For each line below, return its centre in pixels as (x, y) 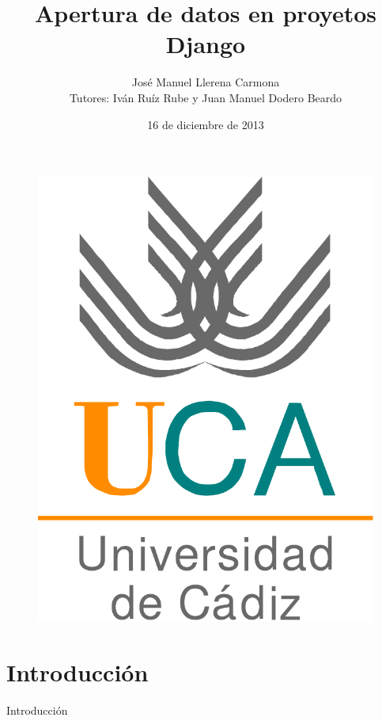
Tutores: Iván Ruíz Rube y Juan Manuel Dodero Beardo (206, 97)
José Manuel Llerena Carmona (206, 82)
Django (206, 44)
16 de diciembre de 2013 (206, 124)
